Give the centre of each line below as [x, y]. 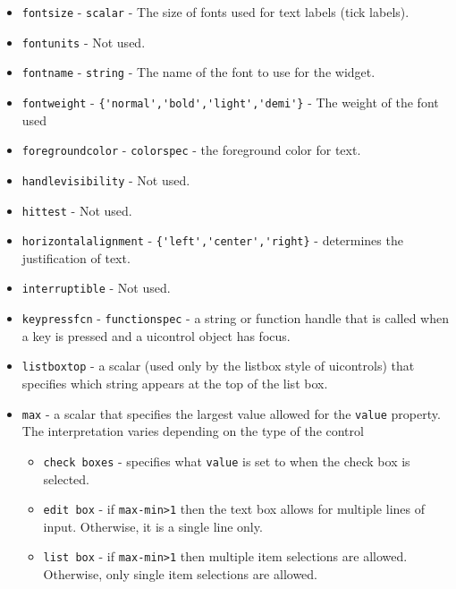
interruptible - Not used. [96, 288]
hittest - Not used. [77, 210]
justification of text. [76, 257]
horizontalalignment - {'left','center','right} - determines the [212, 240]
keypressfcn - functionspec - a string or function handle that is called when [235, 318]
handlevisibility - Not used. [106, 179]
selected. [66, 478]
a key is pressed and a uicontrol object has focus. [156, 335]
